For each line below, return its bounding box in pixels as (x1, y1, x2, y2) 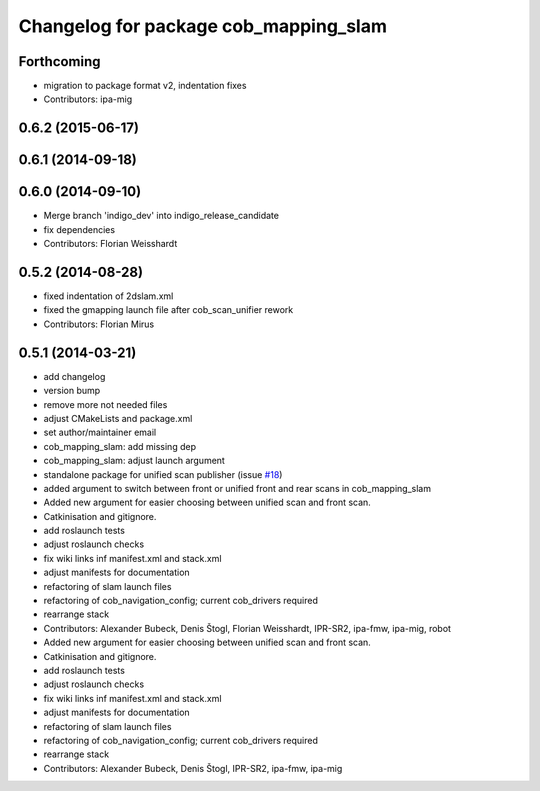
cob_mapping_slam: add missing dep (43, 440, 197, 452)
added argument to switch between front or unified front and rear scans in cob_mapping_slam (43, 482, 432, 494)
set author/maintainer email (43, 426, 157, 439)
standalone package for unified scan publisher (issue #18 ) (43, 468, 283, 480)
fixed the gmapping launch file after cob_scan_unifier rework (43, 304, 294, 316)
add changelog (43, 370, 106, 382)
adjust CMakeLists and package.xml (43, 412, 193, 424)
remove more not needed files (43, 398, 168, 410)
